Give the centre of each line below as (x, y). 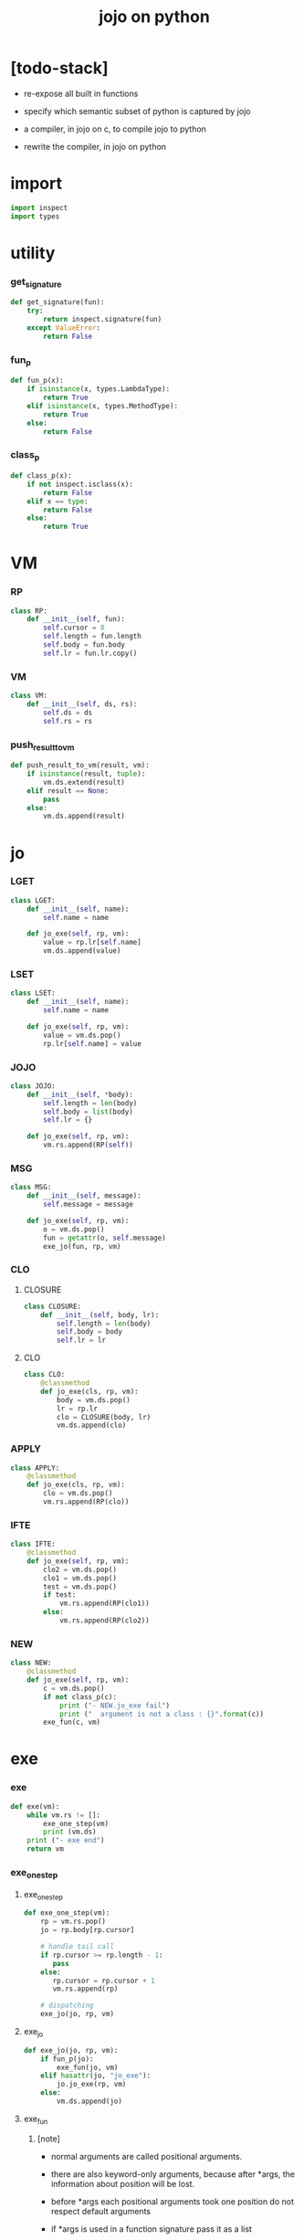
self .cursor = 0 (74, 628)
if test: (60, 1595)
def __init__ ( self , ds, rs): (82, 704)
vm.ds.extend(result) (84, 782)
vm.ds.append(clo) (92, 1426)
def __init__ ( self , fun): (76, 619)
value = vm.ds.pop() (82, 1035)
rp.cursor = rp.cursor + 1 (104, 1981)
